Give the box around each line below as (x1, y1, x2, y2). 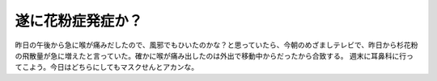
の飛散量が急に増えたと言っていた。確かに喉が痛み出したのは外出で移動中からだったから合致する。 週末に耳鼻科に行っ (15, 51, 414, 60)
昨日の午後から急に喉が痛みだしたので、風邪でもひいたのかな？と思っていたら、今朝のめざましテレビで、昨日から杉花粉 (15, 40, 418, 50)
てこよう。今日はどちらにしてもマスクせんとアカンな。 (15, 63, 199, 72)
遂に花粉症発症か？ (15, 12, 143, 30)
